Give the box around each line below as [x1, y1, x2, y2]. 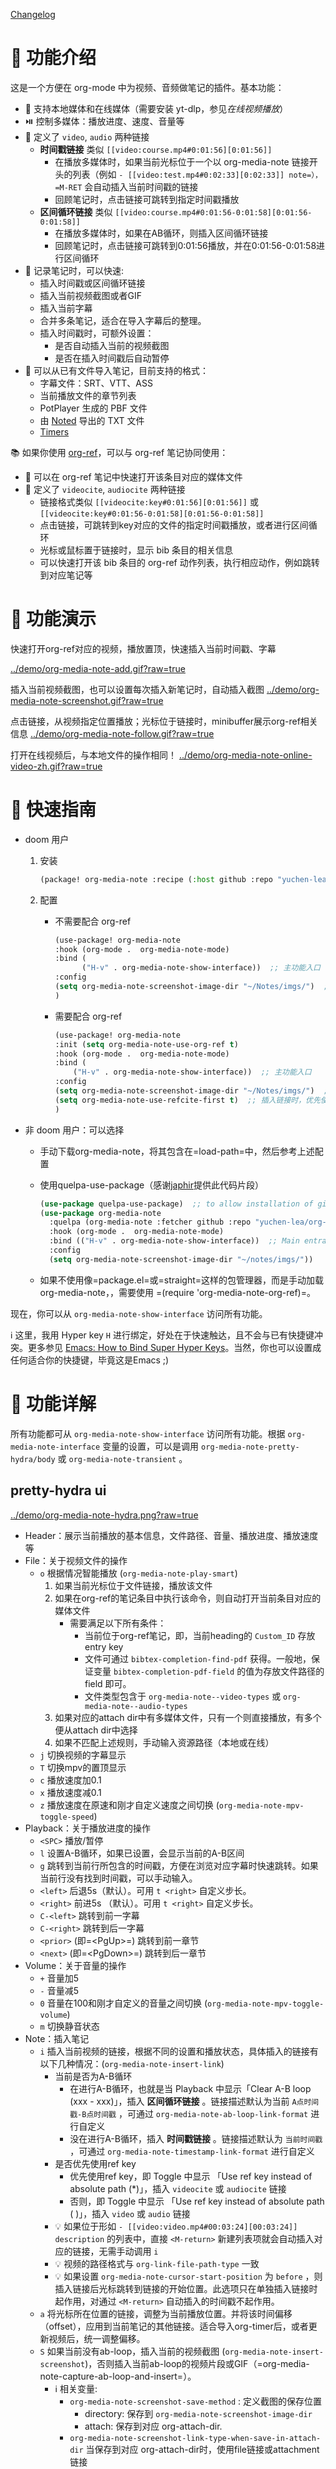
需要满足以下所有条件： [69, 1617, 167, 1629]
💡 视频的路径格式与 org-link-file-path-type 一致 [54, 2257, 260, 2269]
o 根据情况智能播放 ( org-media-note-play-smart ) [39, 1567, 238, 1579]
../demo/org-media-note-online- [178, 749, 313, 761]
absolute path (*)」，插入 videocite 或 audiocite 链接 [69, 2182, 287, 2194]
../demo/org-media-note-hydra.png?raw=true [10, 1509, 199, 1521]
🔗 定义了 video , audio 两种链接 [24, 130, 150, 143]
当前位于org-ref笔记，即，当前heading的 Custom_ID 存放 [84, 1629, 316, 1641]
